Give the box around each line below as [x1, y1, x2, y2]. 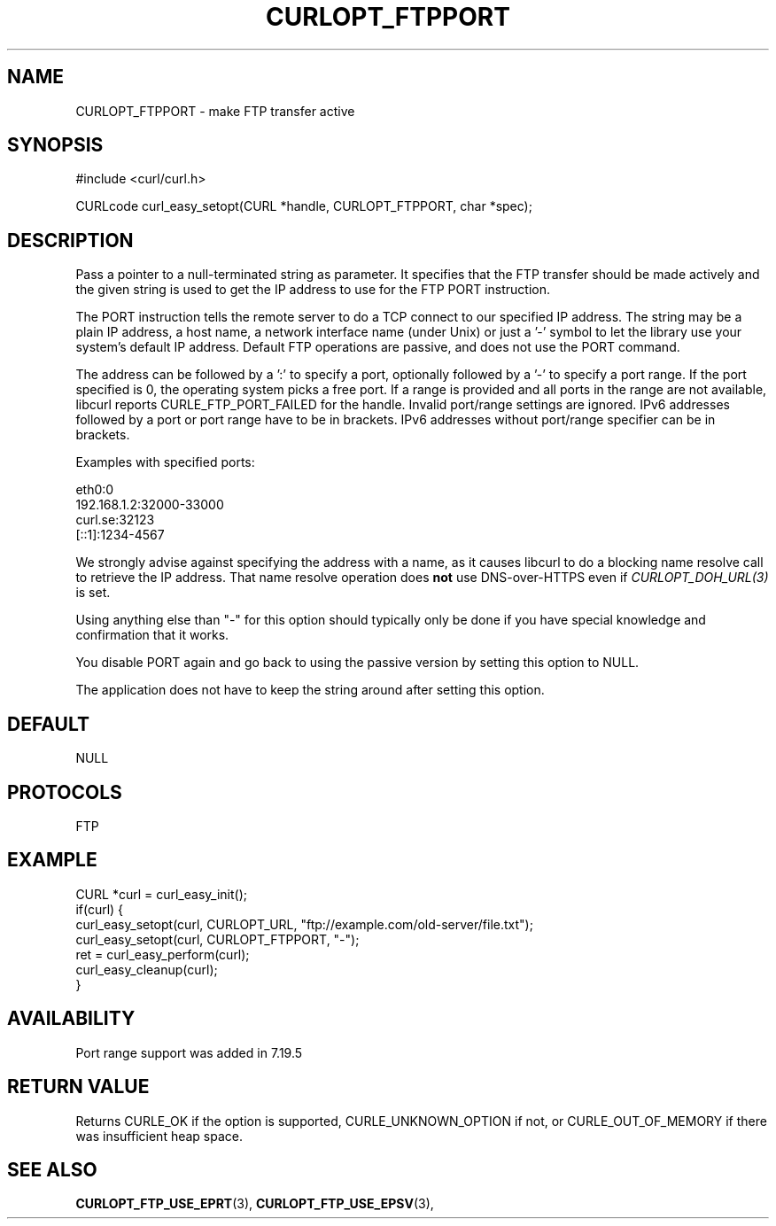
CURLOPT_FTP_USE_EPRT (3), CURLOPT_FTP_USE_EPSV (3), [75, 1196, 434, 1212]
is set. [75, 585, 111, 601]
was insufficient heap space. [75, 1128, 244, 1144]
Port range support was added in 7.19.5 [75, 1044, 303, 1060]
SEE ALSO [7, 1158, 97, 1181]
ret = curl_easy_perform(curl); [75, 946, 250, 962]
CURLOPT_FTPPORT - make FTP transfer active [75, 103, 355, 119]
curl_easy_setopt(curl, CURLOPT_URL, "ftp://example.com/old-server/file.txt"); [75, 916, 533, 932]
